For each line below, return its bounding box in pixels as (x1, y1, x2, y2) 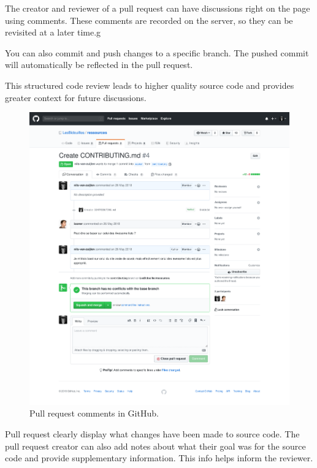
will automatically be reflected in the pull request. (5, 58, 193, 71)
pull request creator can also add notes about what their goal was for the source (5, 439, 306, 452)
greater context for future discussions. (5, 91, 147, 104)
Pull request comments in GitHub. (29, 407, 159, 420)
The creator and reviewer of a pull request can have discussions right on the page (5, 2, 310, 14)
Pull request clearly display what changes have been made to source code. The (5, 427, 300, 440)
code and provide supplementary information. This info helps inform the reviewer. (5, 451, 313, 464)
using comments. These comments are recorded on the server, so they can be (5, 13, 293, 26)
